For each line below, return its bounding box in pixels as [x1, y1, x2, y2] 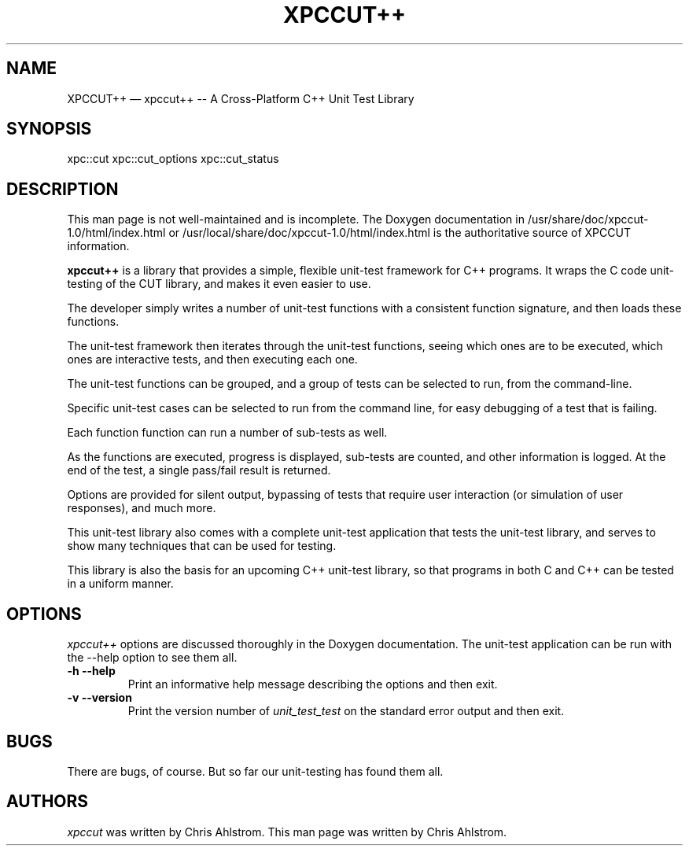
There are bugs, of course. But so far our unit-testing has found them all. [67, 764, 444, 778]
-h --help [67, 664, 116, 678]
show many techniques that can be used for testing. [67, 539, 337, 553]
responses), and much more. [67, 501, 216, 515]
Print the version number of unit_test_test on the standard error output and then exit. [127, 704, 565, 718]
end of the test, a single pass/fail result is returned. [67, 463, 331, 478]
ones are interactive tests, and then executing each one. [67, 352, 358, 367]
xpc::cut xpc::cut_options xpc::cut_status [67, 152, 279, 166]
